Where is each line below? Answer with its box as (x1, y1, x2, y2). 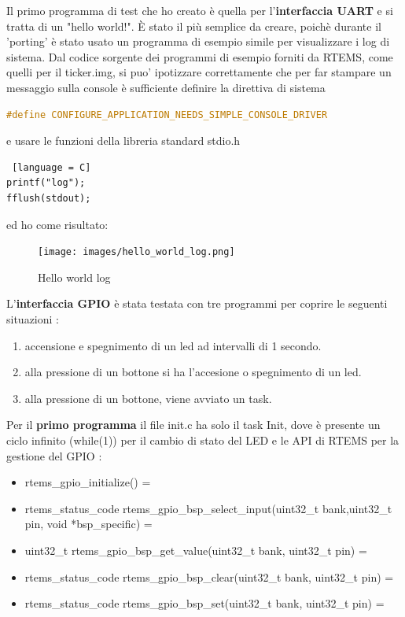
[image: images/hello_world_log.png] (38, 246, 235, 258)
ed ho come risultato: (6, 216, 109, 232)
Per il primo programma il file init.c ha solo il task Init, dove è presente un (6, 416, 381, 433)
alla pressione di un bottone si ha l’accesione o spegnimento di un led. (24, 364, 362, 380)
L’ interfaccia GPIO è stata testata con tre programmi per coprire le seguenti (6, 295, 388, 312)
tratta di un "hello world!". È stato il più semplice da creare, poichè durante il (6, 17, 381, 34)
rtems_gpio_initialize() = (24, 474, 151, 490)
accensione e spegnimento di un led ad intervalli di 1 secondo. (24, 337, 322, 353)
